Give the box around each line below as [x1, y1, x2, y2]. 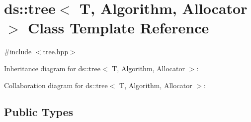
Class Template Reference [28, 17, 209, 38]
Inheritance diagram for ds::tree [4, 63, 100, 73]
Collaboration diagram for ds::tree [4, 80, 108, 90]
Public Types [4, 104, 74, 120]
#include [4, 46, 32, 57]
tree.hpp [43, 46, 69, 57]
